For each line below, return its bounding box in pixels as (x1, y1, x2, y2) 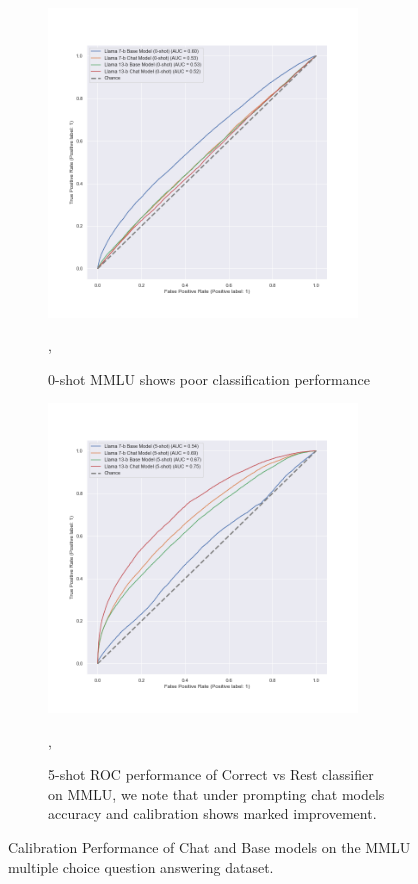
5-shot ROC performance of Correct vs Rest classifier (48, 764, 374, 785)
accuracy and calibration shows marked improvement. (48, 803, 377, 824)
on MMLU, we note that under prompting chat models (48, 783, 385, 804)
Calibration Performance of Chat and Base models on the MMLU (8, 836, 411, 857)
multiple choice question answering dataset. (8, 856, 274, 877)
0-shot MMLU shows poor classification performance (48, 368, 370, 389)
